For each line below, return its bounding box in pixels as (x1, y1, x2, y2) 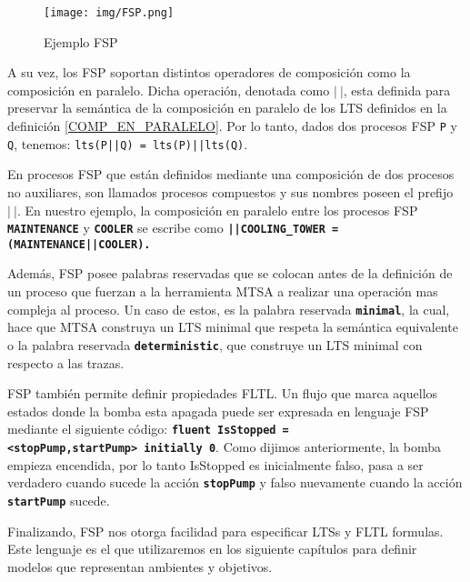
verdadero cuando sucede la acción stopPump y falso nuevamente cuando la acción (7, 473, 463, 492)
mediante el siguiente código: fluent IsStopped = (7, 419, 289, 438)
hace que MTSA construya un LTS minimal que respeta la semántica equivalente (7, 317, 458, 336)
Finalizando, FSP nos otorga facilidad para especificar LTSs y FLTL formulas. (7, 521, 444, 540)
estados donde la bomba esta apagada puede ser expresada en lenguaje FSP (7, 401, 429, 420)
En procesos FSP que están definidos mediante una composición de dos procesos (7, 165, 455, 184)
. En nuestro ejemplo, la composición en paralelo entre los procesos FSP (16, 200, 418, 219)
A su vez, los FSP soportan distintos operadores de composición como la (7, 63, 411, 82)
